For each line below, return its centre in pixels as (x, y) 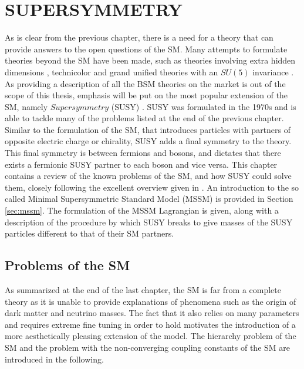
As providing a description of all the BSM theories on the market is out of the (145, 83)
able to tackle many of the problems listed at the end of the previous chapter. (144, 118)
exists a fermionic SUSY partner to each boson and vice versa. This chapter (141, 164)
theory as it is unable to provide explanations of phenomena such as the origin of (151, 301)
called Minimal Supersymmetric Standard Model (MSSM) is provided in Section (149, 199)
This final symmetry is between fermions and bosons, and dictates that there (143, 153)
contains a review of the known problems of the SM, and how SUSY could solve (148, 176)
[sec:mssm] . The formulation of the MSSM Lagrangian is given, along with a (142, 210)
